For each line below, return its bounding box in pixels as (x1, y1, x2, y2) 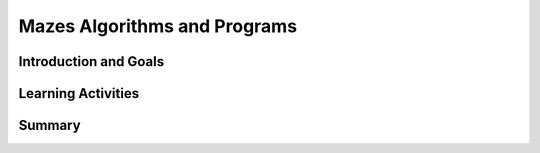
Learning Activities (18, 85, 140, 102)
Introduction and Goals (18, 53, 165, 70)
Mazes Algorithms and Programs (18, 15, 298, 37)
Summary (18, 117, 81, 134)
